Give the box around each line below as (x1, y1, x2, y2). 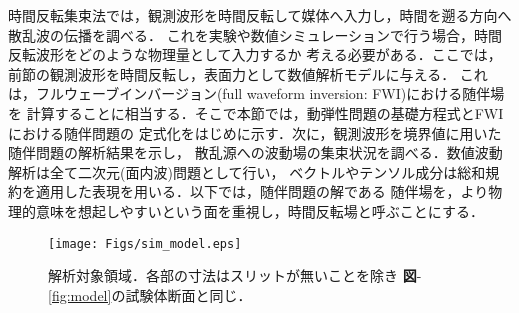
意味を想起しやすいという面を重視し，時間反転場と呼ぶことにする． (35, 200, 484, 221)
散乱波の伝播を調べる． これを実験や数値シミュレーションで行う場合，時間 (8, 24, 503, 45)
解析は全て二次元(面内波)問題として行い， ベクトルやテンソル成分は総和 (8, 161, 486, 182)
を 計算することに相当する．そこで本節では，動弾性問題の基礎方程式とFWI (8, 102, 504, 123)
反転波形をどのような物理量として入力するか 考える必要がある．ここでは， (8, 44, 502, 65)
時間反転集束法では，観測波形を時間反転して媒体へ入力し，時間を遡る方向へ (8, 5, 512, 25)
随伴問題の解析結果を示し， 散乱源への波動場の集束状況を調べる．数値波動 (8, 142, 503, 163)
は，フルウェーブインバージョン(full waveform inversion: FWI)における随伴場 (8, 83, 505, 104)
